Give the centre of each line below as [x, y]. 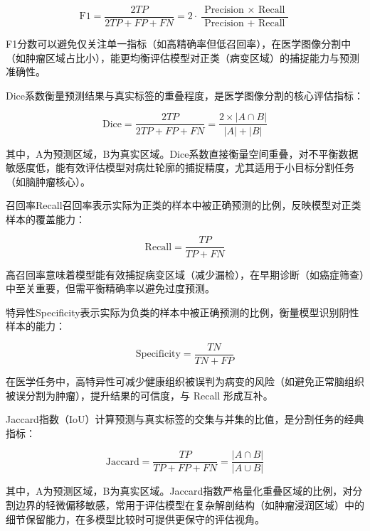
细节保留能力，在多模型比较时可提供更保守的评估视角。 [135, 519]
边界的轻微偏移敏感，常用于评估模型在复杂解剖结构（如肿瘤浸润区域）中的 [190, 505]
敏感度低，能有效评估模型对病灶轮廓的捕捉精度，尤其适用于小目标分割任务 [180, 167]
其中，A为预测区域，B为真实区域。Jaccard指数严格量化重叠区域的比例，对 [179, 491]
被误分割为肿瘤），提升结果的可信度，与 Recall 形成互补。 [139, 395]
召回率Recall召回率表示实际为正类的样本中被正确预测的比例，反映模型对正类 [184, 205]
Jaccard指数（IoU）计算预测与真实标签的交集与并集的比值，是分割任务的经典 [185, 419]
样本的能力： [36, 326]
